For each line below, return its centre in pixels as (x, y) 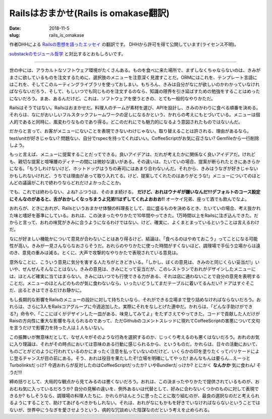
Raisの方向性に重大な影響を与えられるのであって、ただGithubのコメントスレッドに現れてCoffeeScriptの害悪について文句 (135, 321)
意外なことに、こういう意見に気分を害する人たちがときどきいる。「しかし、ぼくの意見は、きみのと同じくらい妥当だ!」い (134, 262)
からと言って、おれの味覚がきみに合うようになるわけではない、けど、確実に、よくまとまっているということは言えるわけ (134, 222)
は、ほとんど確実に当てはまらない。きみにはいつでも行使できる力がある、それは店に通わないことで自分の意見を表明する (135, 276)
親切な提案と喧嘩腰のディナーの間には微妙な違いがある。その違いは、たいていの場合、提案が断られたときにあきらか (139, 161)
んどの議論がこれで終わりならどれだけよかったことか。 (66, 183)
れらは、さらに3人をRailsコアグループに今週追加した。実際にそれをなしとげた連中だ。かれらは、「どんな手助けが (127, 307)
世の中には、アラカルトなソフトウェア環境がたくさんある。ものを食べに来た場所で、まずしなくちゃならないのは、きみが (135, 70)
